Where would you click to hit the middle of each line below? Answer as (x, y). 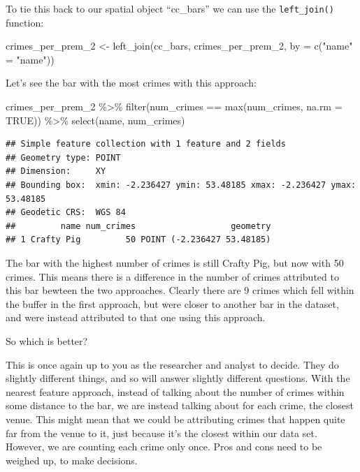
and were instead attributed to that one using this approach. (136, 317)
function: (25, 22)
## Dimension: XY (56, 171)
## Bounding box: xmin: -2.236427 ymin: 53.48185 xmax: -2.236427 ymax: (181, 185)
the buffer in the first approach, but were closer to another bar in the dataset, (172, 303)
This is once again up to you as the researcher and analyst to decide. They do (172, 364)
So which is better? (47, 340)
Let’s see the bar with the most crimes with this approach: (131, 83)
